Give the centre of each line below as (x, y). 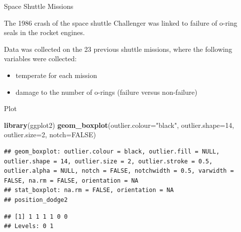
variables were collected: (40, 58)
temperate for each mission (56, 75)
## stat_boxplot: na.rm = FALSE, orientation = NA (89, 190)
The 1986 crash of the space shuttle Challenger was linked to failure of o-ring (121, 22)
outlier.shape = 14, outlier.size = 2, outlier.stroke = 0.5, (108, 161)
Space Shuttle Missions (39, 6)
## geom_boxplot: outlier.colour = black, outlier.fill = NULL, (112, 151)
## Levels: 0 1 (29, 226)
